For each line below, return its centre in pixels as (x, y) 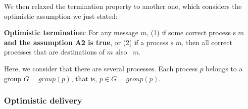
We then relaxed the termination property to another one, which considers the (123, 6)
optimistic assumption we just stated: (61, 16)
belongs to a (224, 68)
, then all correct (207, 42)
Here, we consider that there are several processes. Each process (101, 68)
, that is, (84, 78)
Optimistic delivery (43, 100)
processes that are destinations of (54, 52)
